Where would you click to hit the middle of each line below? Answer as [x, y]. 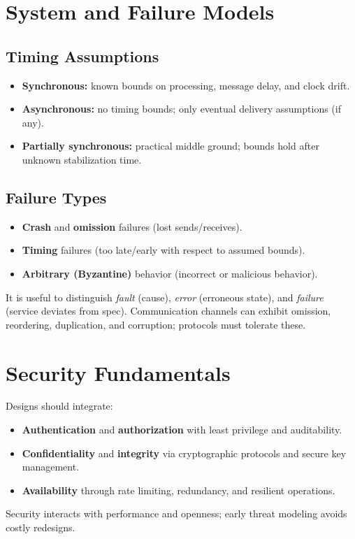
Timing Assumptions [82, 56]
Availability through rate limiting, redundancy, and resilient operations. [179, 490]
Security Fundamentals [118, 372]
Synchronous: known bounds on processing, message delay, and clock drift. [186, 85]
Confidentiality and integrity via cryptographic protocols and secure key [184, 453]
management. [51, 467]
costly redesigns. [41, 527]
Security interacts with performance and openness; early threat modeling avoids [176, 513]
